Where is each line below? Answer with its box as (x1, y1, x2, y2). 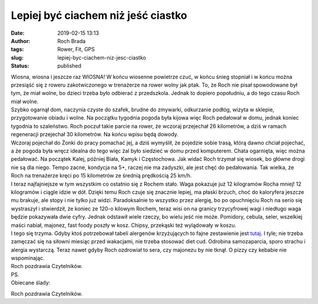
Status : (11, 62, 29, 70)
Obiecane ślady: (11, 279, 51, 286)
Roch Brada (57, 37, 86, 44)
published (57, 62, 82, 70)
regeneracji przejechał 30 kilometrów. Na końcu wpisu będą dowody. (11, 131, 179, 138)
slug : (11, 54, 24, 61)
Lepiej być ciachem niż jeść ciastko (11, 9, 188, 22)
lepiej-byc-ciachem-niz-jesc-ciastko (57, 54, 147, 61)
